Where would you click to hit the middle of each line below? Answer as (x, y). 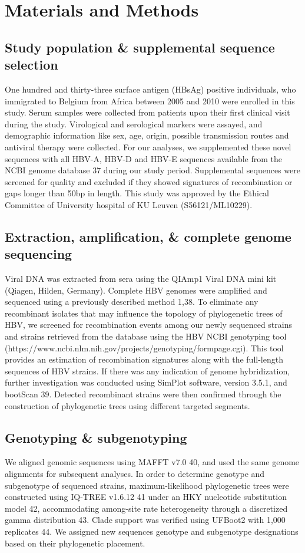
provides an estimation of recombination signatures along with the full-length (144, 359)
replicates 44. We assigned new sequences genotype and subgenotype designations (152, 531)
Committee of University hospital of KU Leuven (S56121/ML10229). (129, 204)
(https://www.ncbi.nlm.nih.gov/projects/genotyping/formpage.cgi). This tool (144, 348)
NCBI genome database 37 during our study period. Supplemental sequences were (152, 170)
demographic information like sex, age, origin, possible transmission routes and (147, 135)
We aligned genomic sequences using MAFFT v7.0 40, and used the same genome (152, 462)
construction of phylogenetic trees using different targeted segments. (127, 405)
